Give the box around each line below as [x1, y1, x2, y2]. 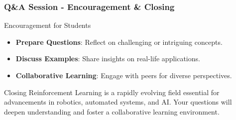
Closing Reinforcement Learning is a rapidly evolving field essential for [4, 87, 220, 97]
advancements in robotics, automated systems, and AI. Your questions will [4, 97, 232, 107]
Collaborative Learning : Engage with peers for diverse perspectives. [15, 70, 232, 80]
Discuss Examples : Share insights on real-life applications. [15, 53, 200, 64]
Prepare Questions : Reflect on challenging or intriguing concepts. [15, 36, 223, 47]
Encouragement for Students [4, 20, 91, 30]
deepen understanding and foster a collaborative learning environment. [4, 106, 220, 117]
